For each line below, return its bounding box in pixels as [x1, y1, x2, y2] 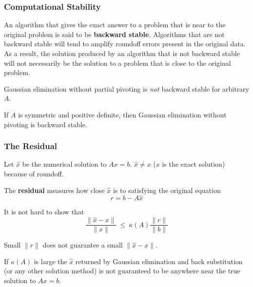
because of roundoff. [4, 168, 64, 178]
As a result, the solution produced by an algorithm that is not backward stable [4, 48, 240, 58]
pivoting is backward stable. [4, 119, 87, 129]
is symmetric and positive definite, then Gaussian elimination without [18, 109, 227, 119]
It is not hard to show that [4, 207, 84, 217]
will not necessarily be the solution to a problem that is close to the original [4, 57, 231, 68]
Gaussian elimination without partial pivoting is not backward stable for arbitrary [4, 83, 250, 94]
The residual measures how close [4, 185, 105, 195]
